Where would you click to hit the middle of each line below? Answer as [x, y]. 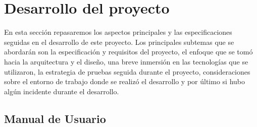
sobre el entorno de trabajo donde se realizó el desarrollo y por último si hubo [124, 81]
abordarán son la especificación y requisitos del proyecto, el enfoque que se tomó [128, 52]
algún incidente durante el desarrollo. [62, 91]
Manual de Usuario [55, 118]
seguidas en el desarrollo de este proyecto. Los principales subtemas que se [119, 42]
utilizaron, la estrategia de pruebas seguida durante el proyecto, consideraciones [127, 71]
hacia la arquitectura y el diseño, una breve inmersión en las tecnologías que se [126, 61]
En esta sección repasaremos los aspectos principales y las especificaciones [118, 32]
